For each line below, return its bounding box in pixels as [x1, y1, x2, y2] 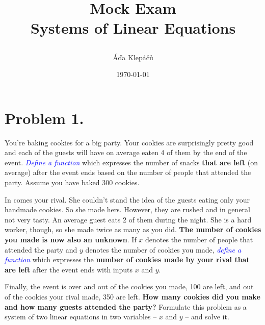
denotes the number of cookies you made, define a [85, 244, 242, 255]
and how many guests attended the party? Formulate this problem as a [5, 301, 247, 312]
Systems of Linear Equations [30, 17, 236, 38]
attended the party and [5, 244, 77, 255]
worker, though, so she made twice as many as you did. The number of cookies [5, 224, 261, 235]
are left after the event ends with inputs [5, 264, 133, 274]
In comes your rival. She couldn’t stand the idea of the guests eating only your [5, 194, 250, 205]
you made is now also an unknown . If [5, 234, 137, 245]
